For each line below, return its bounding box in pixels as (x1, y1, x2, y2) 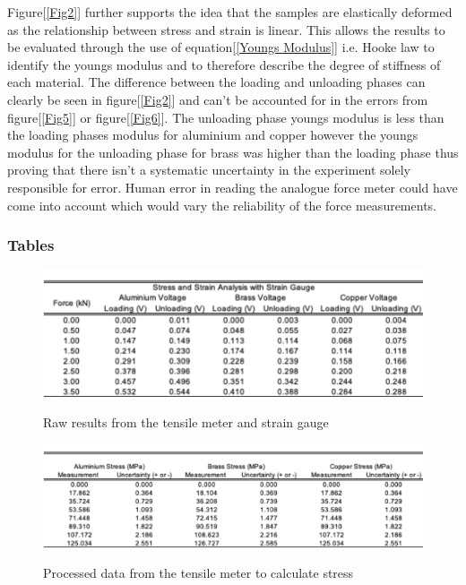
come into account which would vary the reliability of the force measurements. (7, 195, 436, 214)
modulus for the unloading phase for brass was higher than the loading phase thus (7, 142, 459, 161)
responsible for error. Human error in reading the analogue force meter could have (7, 177, 458, 196)
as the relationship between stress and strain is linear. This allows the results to (7, 20, 445, 39)
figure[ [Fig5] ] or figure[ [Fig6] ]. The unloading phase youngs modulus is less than (7, 108, 444, 126)
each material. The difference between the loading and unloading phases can (7, 73, 426, 91)
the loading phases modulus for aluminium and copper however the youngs (7, 125, 419, 144)
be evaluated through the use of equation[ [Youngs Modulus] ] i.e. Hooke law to (7, 38, 435, 56)
